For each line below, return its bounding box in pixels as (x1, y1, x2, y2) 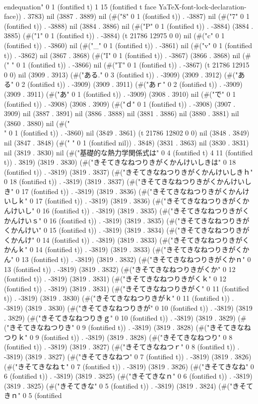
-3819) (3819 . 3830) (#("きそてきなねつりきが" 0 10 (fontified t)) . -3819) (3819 (4, 303, 253, 313)
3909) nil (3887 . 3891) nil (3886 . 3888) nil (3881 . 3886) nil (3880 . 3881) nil (4, 108, 239, 119)
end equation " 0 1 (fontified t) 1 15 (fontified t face (4, 1, 157, 11)
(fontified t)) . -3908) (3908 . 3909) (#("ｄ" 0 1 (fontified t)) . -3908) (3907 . (4, 98, 236, 109)
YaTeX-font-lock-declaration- (158, 1, 247, 11)
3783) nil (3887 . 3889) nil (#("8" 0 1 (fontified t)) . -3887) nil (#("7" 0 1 (27, 11, 250, 21)
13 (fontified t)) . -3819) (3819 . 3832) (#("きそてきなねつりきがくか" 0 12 (4, 264, 236, 274)
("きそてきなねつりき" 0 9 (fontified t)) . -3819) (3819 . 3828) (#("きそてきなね (4, 322, 251, 333)
